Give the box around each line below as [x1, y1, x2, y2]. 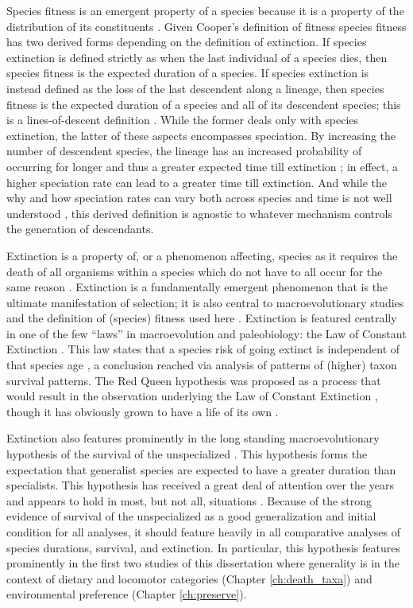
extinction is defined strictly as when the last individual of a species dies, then [6, 49, 388, 65]
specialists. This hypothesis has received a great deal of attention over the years [6, 477, 394, 493]
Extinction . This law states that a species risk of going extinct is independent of [6, 341, 400, 357]
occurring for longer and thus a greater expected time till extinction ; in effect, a [6, 158, 399, 174]
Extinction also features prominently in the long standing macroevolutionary [6, 430, 380, 446]
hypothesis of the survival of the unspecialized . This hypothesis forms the [6, 446, 368, 462]
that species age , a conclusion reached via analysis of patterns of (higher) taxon [6, 357, 397, 373]
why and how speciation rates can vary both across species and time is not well [6, 189, 392, 206]
